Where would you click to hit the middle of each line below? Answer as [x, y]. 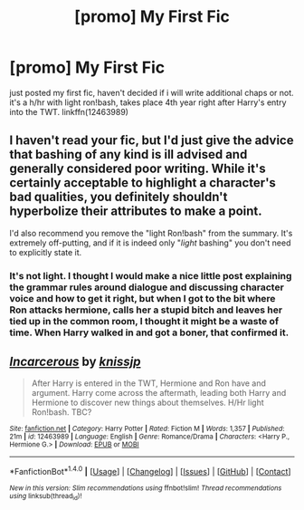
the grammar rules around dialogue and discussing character [147, 287]
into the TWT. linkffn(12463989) [69, 111]
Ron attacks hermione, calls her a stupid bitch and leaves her [146, 310]
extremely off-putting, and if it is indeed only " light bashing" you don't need [150, 243]
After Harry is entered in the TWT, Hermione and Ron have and [149, 383]
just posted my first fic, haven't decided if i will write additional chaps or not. [152, 92]
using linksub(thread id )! [46, 497]
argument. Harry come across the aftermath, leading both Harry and [159, 393]
